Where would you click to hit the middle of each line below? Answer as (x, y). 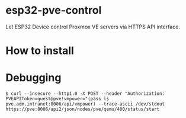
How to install (40, 51)
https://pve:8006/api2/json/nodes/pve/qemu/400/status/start (83, 109)
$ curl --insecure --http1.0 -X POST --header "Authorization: (85, 94)
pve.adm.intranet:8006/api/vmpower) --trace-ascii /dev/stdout (85, 104)
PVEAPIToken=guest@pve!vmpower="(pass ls (57, 99)
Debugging (33, 78)
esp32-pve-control (54, 10)
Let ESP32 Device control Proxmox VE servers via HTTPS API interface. (93, 27)
